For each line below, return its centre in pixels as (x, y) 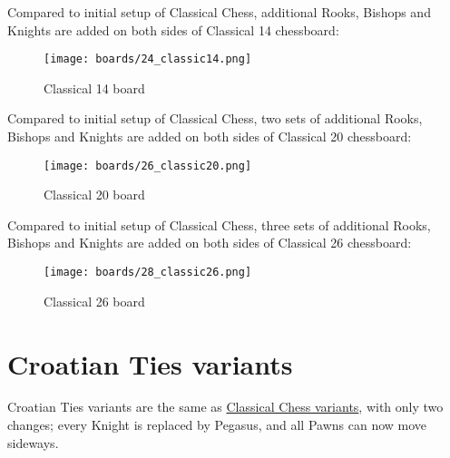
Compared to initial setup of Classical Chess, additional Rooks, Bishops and (219, 12)
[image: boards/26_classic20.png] (148, 166)
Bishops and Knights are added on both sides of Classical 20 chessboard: (210, 136)
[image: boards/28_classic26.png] (148, 273)
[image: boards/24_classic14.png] (148, 59)
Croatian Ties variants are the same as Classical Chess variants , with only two (225, 407)
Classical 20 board (94, 195)
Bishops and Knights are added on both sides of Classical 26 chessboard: (210, 243)
